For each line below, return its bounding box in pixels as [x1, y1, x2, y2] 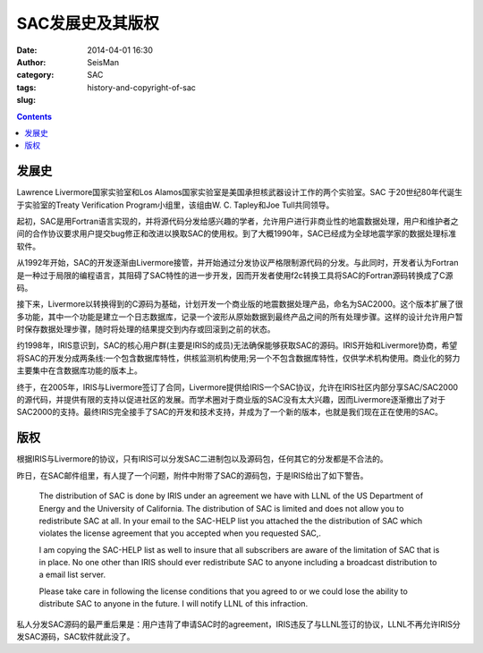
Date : [16, 45, 38, 55]
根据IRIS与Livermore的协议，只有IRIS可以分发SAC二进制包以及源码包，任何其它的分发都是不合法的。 [16, 454, 388, 464]
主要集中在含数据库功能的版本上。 [16, 365, 142, 376]
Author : [16, 56, 47, 67]
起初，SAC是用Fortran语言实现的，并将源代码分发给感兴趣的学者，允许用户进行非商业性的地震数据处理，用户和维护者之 [16, 216, 459, 226]
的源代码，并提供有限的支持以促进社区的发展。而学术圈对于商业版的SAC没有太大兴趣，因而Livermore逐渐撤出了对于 [16, 394, 446, 405]
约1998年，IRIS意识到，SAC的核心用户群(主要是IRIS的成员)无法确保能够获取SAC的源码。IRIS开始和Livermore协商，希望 [16, 340, 458, 351]
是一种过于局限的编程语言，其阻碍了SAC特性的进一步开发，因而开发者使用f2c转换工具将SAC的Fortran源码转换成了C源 [16, 269, 453, 281]
